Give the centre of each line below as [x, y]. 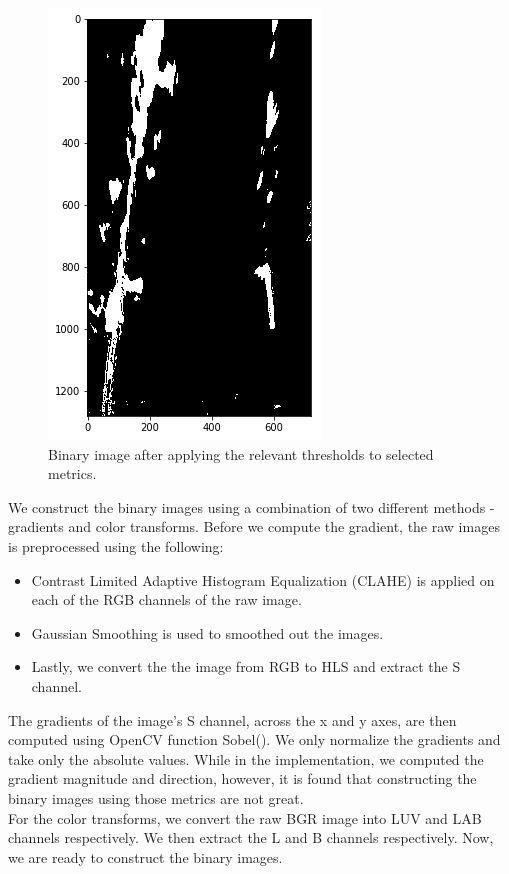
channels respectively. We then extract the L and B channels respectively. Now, [251, 837]
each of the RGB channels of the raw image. [166, 599]
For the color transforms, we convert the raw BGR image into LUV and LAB [245, 817]
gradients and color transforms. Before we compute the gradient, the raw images [254, 526]
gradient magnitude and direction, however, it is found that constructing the [242, 778]
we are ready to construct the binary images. [145, 856]
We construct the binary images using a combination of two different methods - [251, 506]
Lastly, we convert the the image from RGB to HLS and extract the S [246, 666]
